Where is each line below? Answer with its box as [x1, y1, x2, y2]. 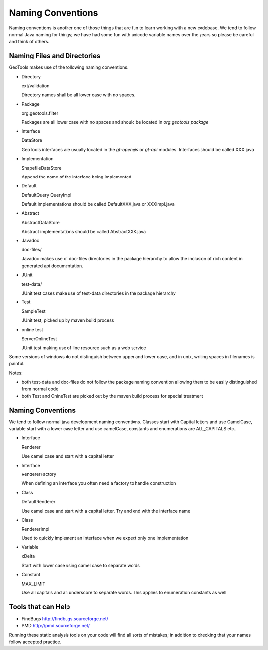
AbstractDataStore [21, 219, 60, 225]
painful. [9, 361, 25, 367]
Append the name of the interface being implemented [21, 174, 132, 179]
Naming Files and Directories [9, 52, 101, 60]
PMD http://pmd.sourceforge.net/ [21, 623, 90, 629]
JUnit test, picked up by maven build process [21, 317, 114, 323]
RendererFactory [21, 471, 57, 477]
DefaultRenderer [21, 499, 56, 505]
